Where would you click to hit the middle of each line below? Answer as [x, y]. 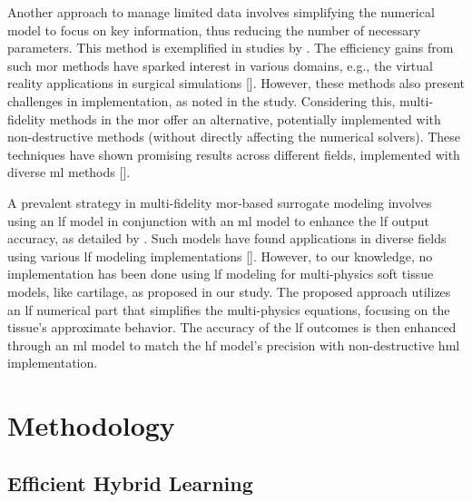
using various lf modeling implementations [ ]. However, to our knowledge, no [220, 256]
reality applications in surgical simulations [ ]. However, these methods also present [236, 83]
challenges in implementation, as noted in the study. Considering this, [202, 100]
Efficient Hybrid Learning [130, 482]
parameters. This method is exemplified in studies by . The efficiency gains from [231, 48]
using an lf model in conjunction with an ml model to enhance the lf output [218, 220]
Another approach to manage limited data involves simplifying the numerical [221, 12]
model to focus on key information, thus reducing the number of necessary [214, 30]
